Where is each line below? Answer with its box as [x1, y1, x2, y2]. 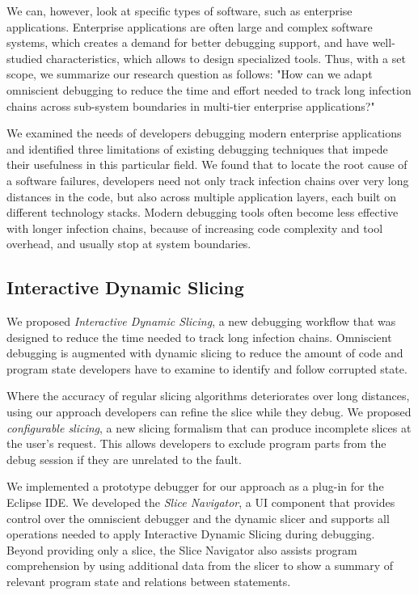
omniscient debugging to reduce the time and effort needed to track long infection [6, 81, 412, 98]
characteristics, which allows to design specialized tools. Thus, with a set [46, 49, 406, 66]
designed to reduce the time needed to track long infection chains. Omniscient [6, 328, 392, 345]
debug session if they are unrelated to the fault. [6, 450, 242, 467]
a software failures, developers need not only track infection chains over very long [6, 171, 409, 188]
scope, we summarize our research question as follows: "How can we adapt [6, 65, 373, 82]
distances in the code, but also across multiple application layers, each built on [6, 188, 396, 205]
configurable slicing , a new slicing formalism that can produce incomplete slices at [6, 419, 412, 436]
